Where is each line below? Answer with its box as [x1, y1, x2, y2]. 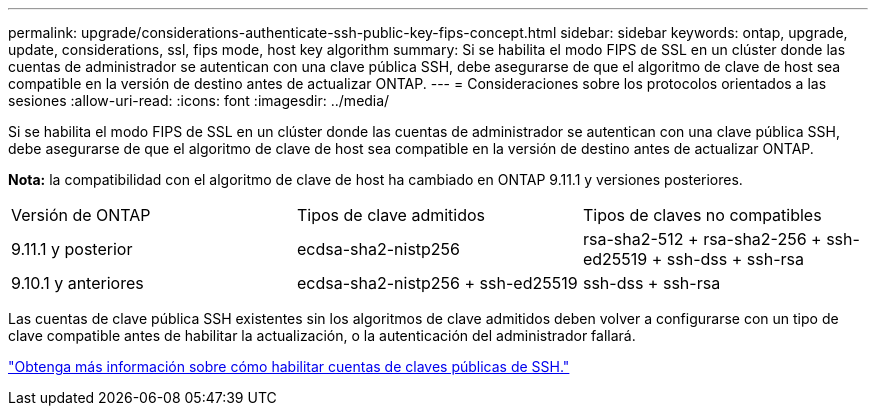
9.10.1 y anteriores [11, 273, 144, 293]
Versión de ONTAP [11, 205, 151, 225]
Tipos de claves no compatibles [582, 205, 822, 225]
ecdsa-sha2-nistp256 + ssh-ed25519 [296, 273, 578, 293]
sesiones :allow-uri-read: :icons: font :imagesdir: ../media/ [8, 92, 390, 109]
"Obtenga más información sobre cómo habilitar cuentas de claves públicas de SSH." [8, 358, 570, 375]
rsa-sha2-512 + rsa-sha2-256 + [582, 229, 822, 249]
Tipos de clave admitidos [296, 205, 486, 225]
